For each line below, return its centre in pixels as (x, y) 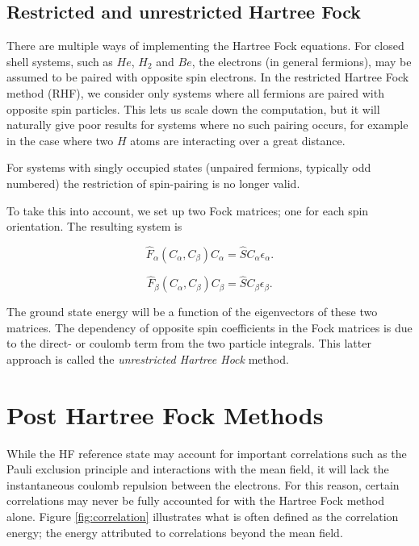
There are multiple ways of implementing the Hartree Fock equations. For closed (205, 46)
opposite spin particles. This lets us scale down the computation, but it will (193, 108)
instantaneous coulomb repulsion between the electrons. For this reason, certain (203, 484)
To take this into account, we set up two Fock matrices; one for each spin (188, 210)
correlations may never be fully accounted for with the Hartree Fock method (195, 500)
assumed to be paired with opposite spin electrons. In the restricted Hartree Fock (208, 77)
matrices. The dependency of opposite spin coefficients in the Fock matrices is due (209, 327)
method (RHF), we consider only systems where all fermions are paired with (195, 92)
